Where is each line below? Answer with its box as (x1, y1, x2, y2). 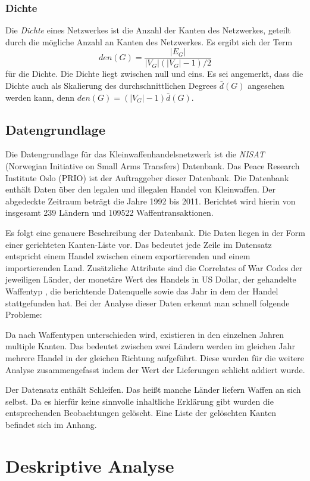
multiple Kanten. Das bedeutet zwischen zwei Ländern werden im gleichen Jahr (5, 340, 295, 352)
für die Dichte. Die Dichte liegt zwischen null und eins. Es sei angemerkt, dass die (5, 67, 303, 80)
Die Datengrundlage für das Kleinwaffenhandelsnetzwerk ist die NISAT (5, 148, 265, 160)
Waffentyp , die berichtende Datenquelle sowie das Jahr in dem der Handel (5, 284, 278, 297)
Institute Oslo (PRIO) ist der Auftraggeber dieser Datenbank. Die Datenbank (5, 171, 289, 184)
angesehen (248, 79, 284, 92)
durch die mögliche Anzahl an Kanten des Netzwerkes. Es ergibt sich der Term (5, 35, 293, 48)
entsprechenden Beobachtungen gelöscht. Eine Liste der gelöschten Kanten (5, 406, 277, 419)
